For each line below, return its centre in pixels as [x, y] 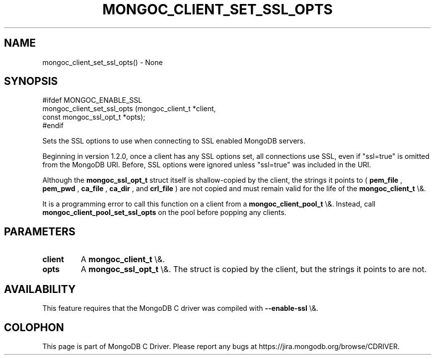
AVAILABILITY [40, 289]
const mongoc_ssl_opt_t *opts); [94, 117]
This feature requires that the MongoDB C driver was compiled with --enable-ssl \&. [180, 308]
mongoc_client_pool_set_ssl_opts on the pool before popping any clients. [164, 213]
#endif [53, 126]
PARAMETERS [40, 231]
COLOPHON [34, 327]
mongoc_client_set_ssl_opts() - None [103, 62]
